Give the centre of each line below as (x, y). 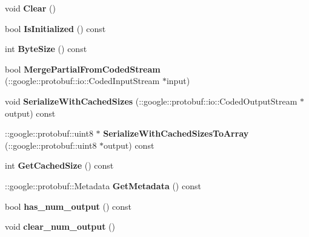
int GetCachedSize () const (59, 165)
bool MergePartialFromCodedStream (83, 69)
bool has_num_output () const (68, 206)
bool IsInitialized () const (55, 28)
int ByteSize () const (46, 49)
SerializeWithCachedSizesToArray (176, 133)
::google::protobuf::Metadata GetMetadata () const (103, 185)
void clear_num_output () (60, 226)
